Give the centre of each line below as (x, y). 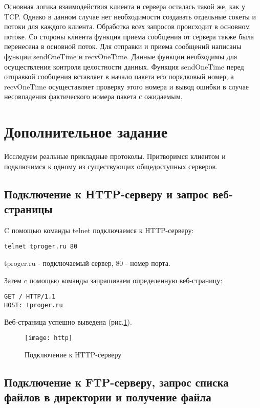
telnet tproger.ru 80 (41, 247)
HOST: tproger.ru (34, 305)
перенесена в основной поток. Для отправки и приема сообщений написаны (123, 46)
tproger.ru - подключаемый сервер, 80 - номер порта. (87, 263)
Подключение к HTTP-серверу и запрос (106, 194)
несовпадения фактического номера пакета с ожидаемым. (93, 96)
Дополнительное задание (86, 132)
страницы (28, 209)
